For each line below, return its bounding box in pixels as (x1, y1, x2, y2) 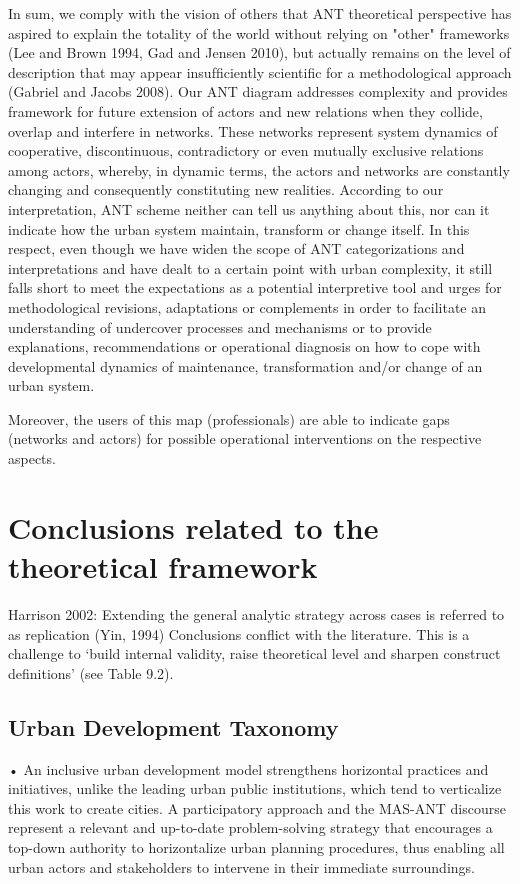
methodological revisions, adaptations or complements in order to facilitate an (8, 296, 487, 317)
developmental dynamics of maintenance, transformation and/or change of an (8, 355, 483, 376)
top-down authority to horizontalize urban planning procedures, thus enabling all (8, 836, 505, 857)
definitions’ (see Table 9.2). (8, 662, 174, 683)
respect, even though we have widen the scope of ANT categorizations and (8, 238, 465, 259)
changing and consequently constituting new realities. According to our (8, 179, 444, 200)
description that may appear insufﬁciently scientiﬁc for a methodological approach (8, 61, 512, 82)
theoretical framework (8, 546, 318, 587)
